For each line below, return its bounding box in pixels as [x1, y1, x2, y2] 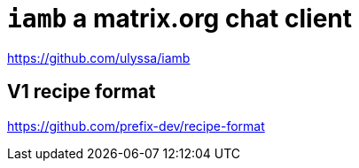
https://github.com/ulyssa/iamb [7, 50, 191, 65]
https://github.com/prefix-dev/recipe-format [7, 118, 265, 134]
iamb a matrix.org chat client [7, 4, 352, 34]
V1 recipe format [7, 80, 156, 103]
